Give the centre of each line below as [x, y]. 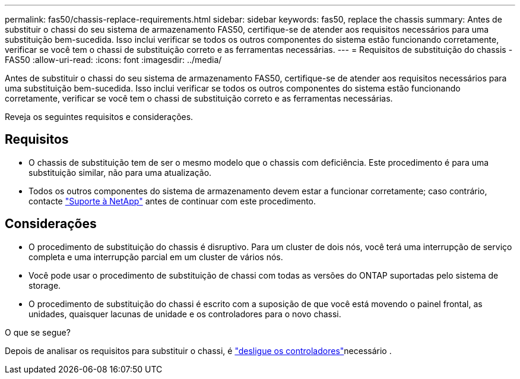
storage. [45, 285]
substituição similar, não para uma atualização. [120, 172]
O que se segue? [38, 332]
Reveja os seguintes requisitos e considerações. [99, 117]
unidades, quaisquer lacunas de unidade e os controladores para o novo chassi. [185, 314]
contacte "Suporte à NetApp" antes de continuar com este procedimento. [172, 201]
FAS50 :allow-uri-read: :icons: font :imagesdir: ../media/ [113, 60]
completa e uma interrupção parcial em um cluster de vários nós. [156, 257]
